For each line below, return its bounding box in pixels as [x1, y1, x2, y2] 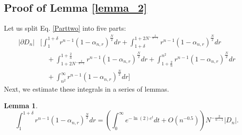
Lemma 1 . [4, 100, 38, 110]
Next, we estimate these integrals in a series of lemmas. [4, 84, 169, 94]
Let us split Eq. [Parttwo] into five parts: [4, 23, 126, 33]
